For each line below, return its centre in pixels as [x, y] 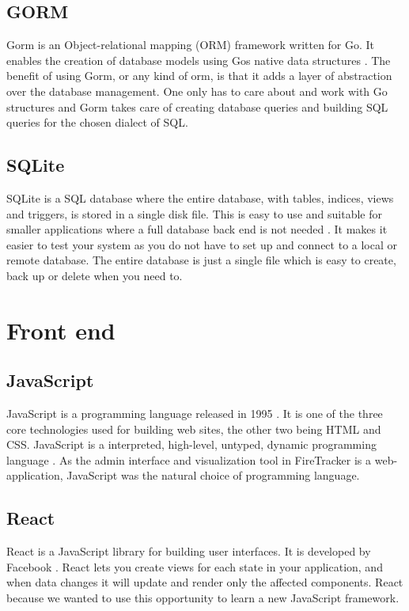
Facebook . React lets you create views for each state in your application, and [195, 566]
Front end [61, 330]
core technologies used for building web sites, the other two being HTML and [194, 429]
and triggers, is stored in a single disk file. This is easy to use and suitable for [194, 213]
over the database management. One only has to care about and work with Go [197, 91]
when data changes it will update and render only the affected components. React [205, 582]
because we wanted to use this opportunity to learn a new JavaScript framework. [203, 598]
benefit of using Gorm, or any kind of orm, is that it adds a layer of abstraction [199, 76]
